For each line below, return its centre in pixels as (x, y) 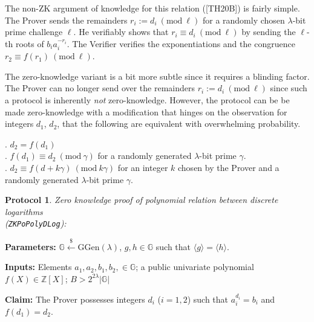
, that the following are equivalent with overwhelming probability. (179, 124)
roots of (30, 43)
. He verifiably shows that (121, 32)
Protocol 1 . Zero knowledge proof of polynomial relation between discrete (142, 200)
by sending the (269, 32)
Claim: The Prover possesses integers (75, 299)
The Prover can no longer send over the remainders (100, 88)
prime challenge (34, 32)
